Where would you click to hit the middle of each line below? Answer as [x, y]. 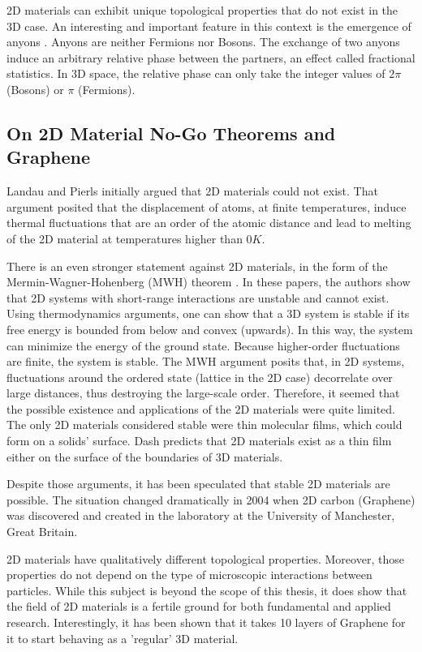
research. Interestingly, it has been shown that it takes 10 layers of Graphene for [206, 622]
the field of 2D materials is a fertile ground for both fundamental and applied [199, 606]
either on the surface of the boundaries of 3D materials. [145, 456]
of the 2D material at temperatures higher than [125, 238]
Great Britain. [42, 532]
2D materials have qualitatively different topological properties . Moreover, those [205, 558]
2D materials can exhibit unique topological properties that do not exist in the [202, 10]
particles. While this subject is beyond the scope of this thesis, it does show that [207, 590]
